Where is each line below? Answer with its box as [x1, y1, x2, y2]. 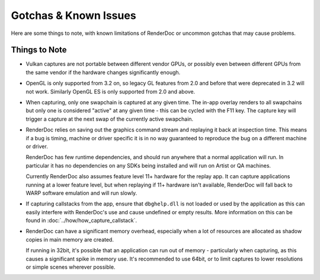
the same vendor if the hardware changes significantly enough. [25, 69, 181, 76]
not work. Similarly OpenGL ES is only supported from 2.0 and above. [25, 88, 196, 95]
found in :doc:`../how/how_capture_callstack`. [25, 217, 137, 224]
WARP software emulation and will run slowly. [25, 189, 137, 197]
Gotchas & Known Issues [11, 9, 136, 22]
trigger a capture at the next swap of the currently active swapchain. [25, 115, 194, 123]
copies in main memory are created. [25, 236, 114, 243]
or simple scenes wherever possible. [25, 263, 116, 271]
